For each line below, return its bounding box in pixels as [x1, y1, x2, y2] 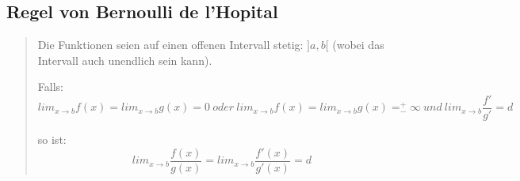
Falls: [37, 78, 63, 95]
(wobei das [332, 36, 384, 53]
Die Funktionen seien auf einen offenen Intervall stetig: [37, 36, 304, 53]
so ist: [37, 131, 67, 148]
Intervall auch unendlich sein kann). [37, 51, 212, 68]
